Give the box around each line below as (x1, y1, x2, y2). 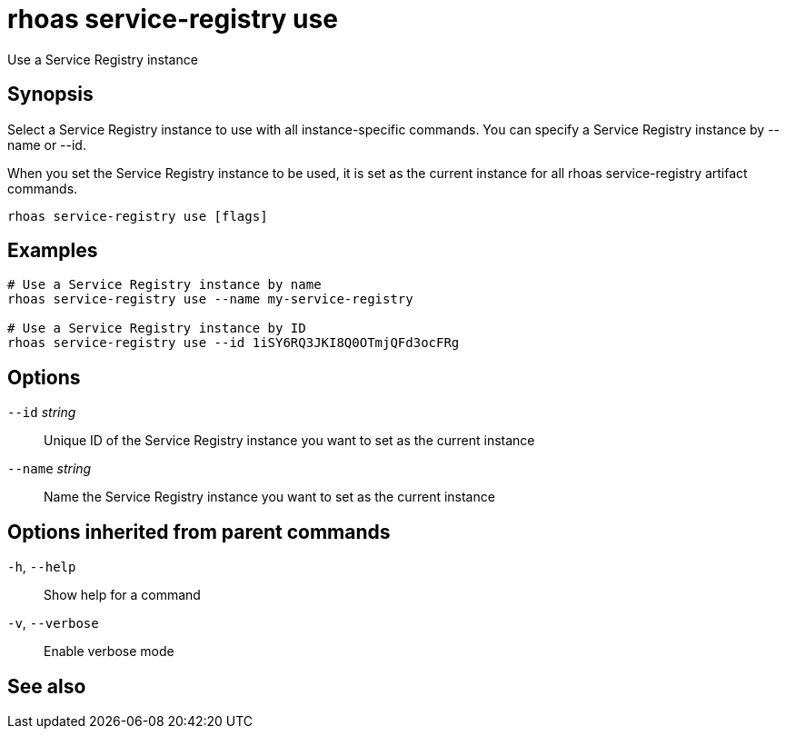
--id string (7, 404, 76, 421)
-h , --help (7, 559, 76, 575)
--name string (7, 461, 92, 477)
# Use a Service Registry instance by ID (7, 321, 306, 336)
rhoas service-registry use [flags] (7, 208, 268, 224)
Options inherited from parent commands (7, 520, 391, 543)
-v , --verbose (7, 615, 99, 632)
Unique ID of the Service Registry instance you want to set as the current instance (44, 433, 535, 449)
